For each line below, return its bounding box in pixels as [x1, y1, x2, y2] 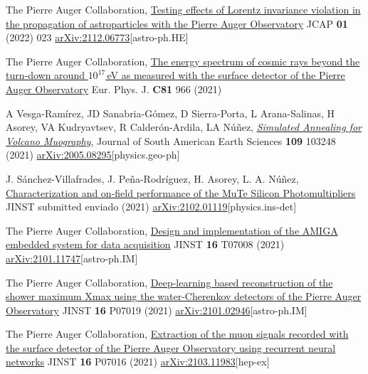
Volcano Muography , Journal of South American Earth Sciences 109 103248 [6, 133, 336, 148]
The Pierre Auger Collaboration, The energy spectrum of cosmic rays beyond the [6, 53, 360, 68]
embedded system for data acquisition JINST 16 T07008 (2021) [6, 237, 285, 252]
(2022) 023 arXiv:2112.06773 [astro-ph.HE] [6, 30, 189, 45]
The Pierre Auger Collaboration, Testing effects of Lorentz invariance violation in [6, 2, 361, 16]
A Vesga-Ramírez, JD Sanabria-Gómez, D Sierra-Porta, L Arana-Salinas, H [6, 105, 335, 120]
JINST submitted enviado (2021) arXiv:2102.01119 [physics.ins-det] [6, 199, 297, 214]
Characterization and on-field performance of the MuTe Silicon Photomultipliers [6, 185, 356, 200]
